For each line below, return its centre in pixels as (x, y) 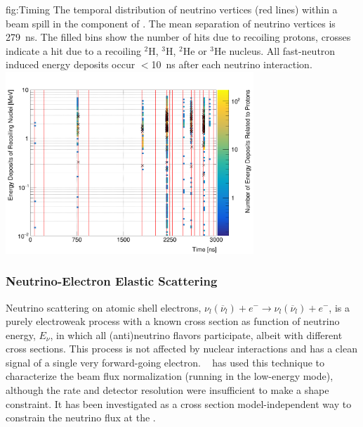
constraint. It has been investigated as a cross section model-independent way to (179, 403)
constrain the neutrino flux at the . (81, 418)
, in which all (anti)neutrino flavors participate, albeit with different (196, 334)
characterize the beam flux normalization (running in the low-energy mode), (170, 376)
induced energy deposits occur (71, 64)
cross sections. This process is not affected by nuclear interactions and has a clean (181, 349)
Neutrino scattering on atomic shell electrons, (104, 307)
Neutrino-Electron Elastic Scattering (112, 281)
